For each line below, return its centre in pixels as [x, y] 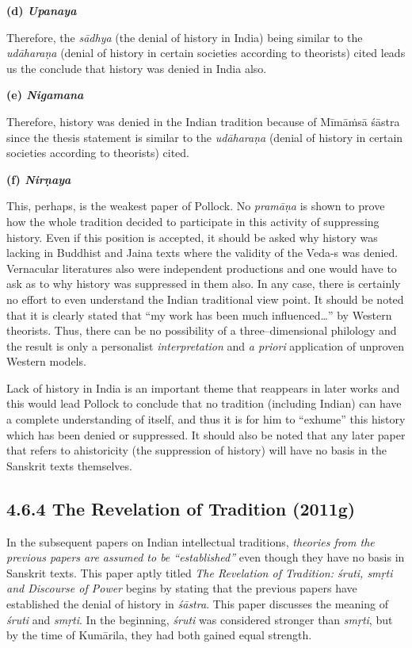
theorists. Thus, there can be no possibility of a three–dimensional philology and [202, 330]
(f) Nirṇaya [39, 179]
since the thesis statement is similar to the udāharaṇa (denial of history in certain [205, 137]
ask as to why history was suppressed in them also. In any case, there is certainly [204, 284]
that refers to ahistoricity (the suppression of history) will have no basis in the [196, 450]
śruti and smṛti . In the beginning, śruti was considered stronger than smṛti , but [200, 619]
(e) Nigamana [45, 95]
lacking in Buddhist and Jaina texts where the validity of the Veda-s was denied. [202, 253]
